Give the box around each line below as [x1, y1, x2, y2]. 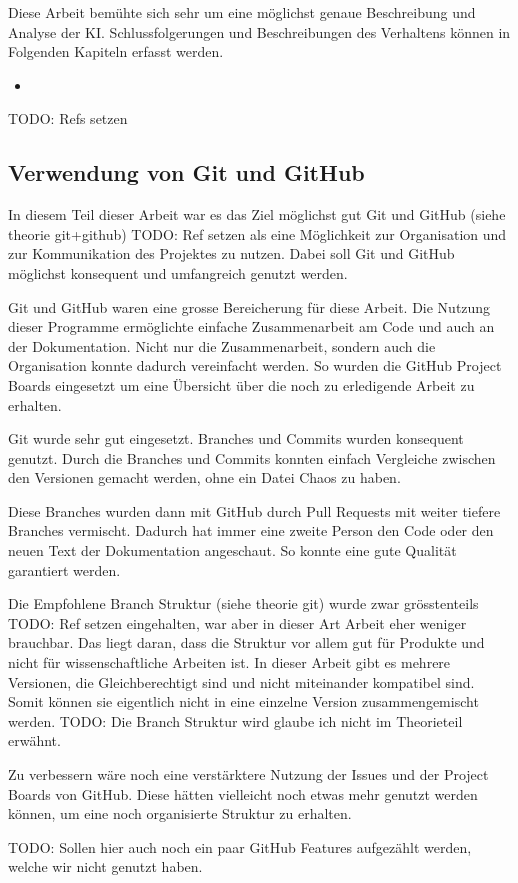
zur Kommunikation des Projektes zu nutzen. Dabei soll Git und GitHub [8, 243, 455, 264]
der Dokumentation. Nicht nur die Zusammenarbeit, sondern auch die [8, 335, 436, 356]
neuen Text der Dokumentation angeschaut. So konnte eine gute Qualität [8, 540, 457, 561]
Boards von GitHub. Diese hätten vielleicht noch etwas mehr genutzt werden [8, 783, 478, 804]
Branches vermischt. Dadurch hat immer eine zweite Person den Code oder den [8, 520, 494, 541]
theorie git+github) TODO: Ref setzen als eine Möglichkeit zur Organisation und [8, 223, 507, 244]
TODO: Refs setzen [8, 108, 128, 129]
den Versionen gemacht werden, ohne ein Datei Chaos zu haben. [8, 467, 401, 488]
